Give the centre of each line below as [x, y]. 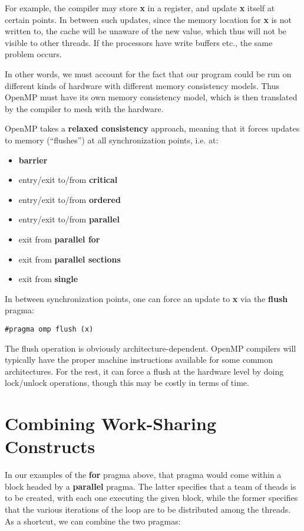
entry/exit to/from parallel [69, 219]
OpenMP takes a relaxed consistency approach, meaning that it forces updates [152, 128]
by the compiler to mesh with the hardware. [84, 108]
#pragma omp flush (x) [49, 329]
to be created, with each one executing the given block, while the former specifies [151, 498]
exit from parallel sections [70, 259]
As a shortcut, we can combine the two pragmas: [93, 521]
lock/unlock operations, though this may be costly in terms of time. [127, 383]
